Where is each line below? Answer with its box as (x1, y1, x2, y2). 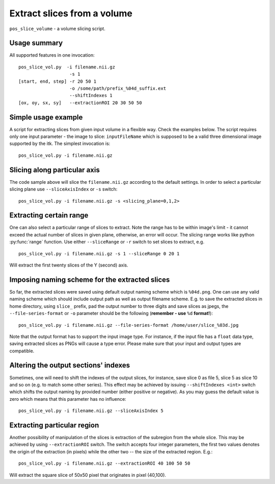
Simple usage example (9, 113, 83, 122)
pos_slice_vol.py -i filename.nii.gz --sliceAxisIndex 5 (18, 408, 164, 414)
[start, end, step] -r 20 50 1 (18, 78, 97, 84)
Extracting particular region (9, 421, 99, 429)
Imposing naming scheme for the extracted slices (9, 275, 170, 284)
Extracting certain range (9, 211, 89, 220)
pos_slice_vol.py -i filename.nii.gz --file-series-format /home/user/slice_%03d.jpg (18, 322, 239, 328)
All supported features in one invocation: (9, 52, 95, 58)
